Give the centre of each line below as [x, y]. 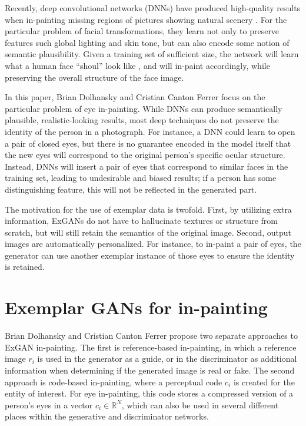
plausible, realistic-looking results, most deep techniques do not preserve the [142, 120]
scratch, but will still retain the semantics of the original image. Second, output [148, 232]
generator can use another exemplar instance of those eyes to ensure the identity [150, 255]
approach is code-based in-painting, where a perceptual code [114, 382]
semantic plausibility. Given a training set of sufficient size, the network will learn [152, 54]
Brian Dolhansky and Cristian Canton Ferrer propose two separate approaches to [151, 336]
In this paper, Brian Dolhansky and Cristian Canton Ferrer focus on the [135, 97]
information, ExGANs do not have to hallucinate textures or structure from [141, 221]
